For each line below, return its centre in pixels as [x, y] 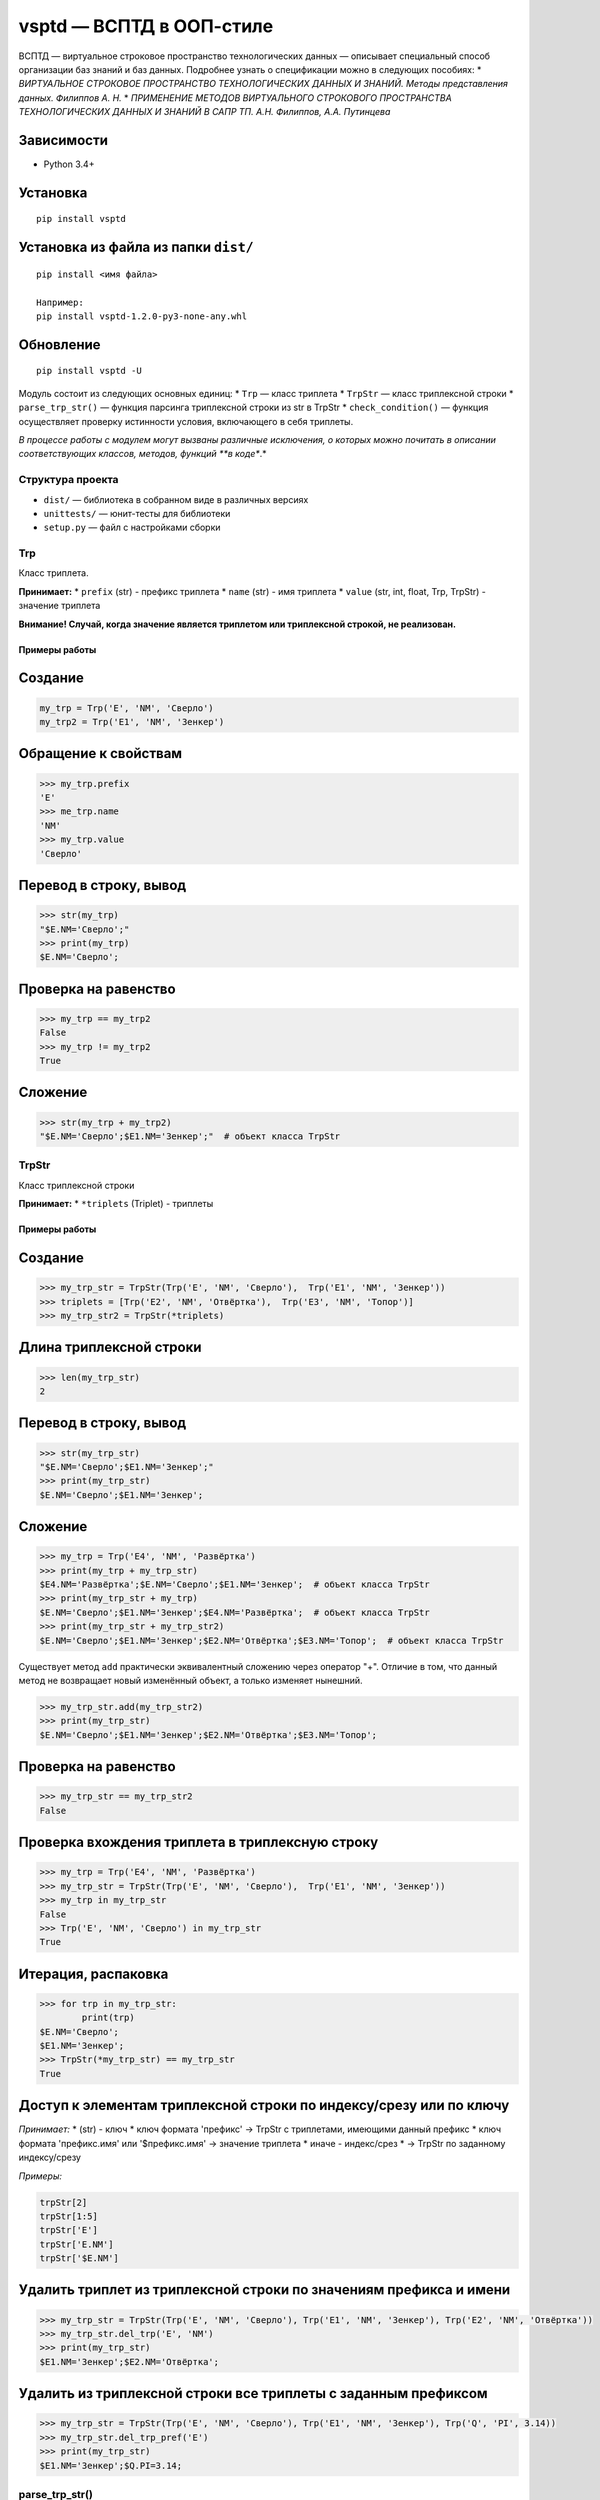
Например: [60, 302]
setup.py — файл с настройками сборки [132, 527]
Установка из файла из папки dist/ [136, 247]
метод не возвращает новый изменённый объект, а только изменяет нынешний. [191, 1681]
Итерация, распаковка [93, 1973]
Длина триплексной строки [110, 1347]
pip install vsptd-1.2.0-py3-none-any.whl [142, 316]
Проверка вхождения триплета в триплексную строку [198, 1842]
